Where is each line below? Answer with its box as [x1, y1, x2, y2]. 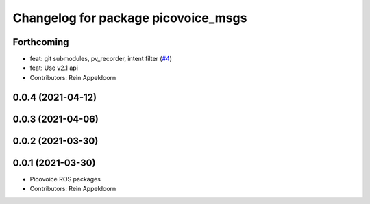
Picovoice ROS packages [29, 175, 101, 183]
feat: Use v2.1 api [29, 64, 79, 72]
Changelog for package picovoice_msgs [12, 10, 247, 25]
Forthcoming [12, 36, 69, 48]
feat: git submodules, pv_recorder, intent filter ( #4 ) [29, 55, 173, 63]
